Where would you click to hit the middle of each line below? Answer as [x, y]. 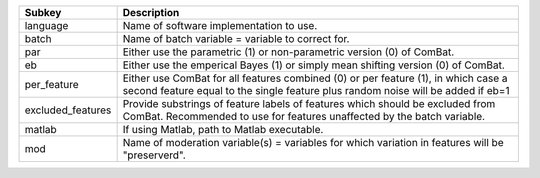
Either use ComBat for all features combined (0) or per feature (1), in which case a [315, 78]
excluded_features [68, 110]
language [46, 25]
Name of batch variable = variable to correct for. [236, 38]
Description [151, 12]
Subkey [43, 12]
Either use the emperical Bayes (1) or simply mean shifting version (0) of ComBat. [313, 65]
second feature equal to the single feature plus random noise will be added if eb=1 [316, 90]
